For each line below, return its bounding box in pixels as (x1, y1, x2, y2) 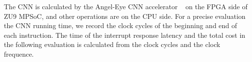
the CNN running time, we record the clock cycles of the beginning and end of (4, 20, 237, 31)
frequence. (4, 48, 34, 59)
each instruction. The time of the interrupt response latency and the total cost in (4, 30, 246, 40)
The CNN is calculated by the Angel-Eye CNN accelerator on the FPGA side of (4, 1, 248, 11)
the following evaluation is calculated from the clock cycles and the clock (4, 39, 220, 49)
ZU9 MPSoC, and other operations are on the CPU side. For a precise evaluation (4, 11, 246, 21)
